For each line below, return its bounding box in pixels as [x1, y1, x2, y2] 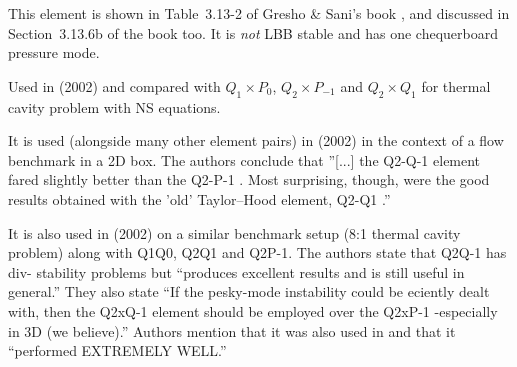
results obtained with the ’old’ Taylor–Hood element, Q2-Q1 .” [8, 188, 391, 209]
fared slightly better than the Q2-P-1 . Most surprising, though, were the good [8, 169, 490, 190]
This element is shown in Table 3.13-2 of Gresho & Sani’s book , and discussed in [8, 3, 510, 23]
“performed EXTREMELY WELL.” [8, 340, 227, 361]
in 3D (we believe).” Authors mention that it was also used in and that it [8, 320, 456, 341]
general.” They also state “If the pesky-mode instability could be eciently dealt [8, 281, 490, 302]
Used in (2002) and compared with [8, 75, 221, 96]
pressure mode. [8, 42, 100, 63]
